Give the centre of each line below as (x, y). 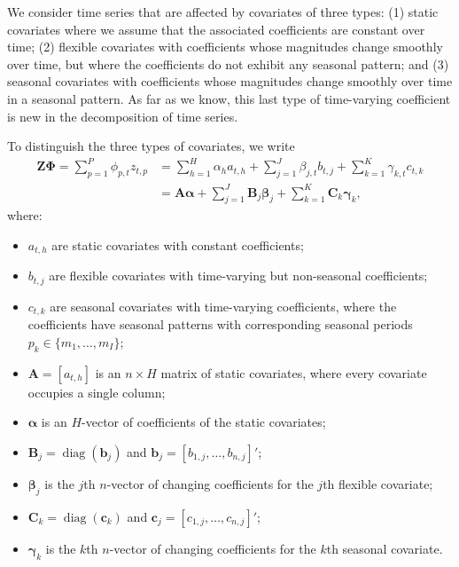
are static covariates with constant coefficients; (178, 245)
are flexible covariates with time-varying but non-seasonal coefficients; (238, 276)
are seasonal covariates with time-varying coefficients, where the (223, 306)
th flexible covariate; (378, 483)
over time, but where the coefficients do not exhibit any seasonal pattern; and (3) (228, 63)
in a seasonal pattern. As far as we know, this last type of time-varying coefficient (229, 98)
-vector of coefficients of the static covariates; (204, 422)
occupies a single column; (97, 392)
